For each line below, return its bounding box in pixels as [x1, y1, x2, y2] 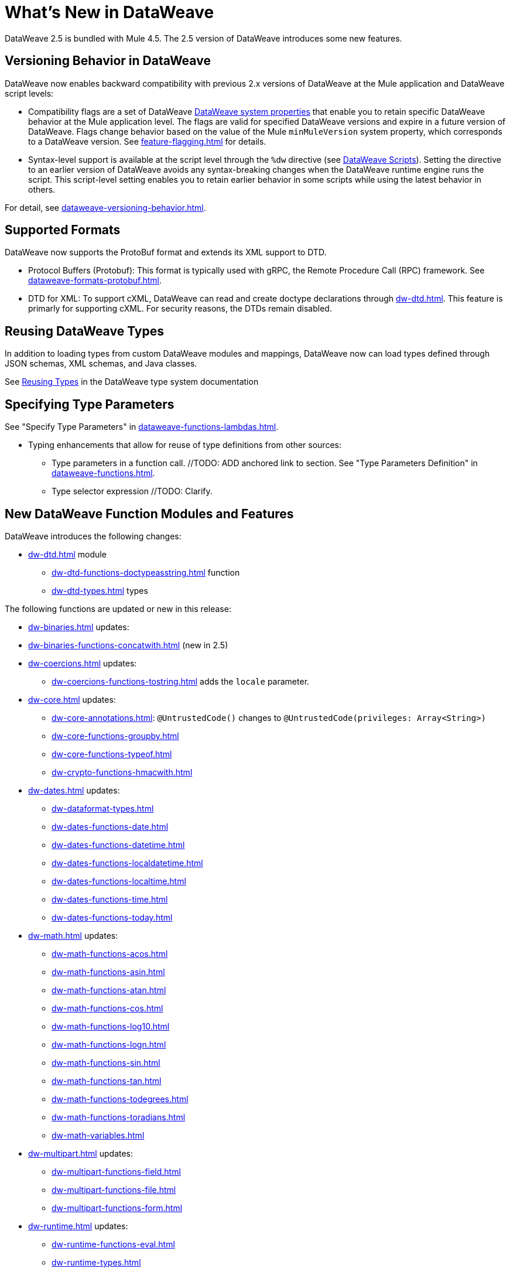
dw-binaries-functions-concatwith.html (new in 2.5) [28, 640, 228, 650]
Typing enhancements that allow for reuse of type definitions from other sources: [28, 440, 341, 450]
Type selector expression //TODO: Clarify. [52, 486, 213, 497]
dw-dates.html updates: [28, 785, 120, 795]
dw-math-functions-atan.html [52, 984, 166, 995]
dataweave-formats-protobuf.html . [28, 275, 162, 286]
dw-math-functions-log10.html [52, 1021, 170, 1031]
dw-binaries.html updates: [28, 621, 129, 632]
